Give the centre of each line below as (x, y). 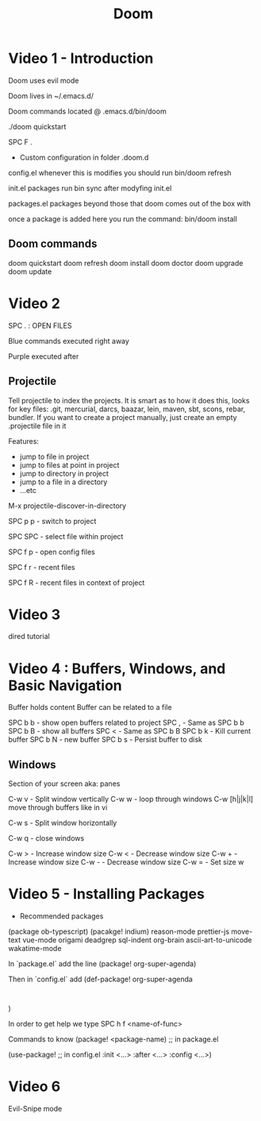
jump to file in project (54, 456)
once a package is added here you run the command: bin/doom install (123, 218)
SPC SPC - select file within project (66, 536)
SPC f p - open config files (52, 552)
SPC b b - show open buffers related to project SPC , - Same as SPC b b (126, 722)
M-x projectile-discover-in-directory (67, 506)
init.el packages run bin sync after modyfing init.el (90, 188)
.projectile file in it (37, 426)
